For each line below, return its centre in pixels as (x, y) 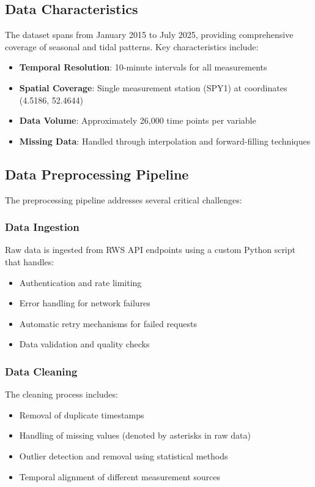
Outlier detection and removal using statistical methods (124, 455)
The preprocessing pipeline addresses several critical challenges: (124, 199)
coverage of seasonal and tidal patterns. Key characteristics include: (132, 46)
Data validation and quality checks (84, 344)
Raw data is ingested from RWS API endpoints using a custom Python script (150, 250)
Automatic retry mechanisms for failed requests (108, 323)
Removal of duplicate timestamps (82, 414)
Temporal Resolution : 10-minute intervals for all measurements (143, 67)
